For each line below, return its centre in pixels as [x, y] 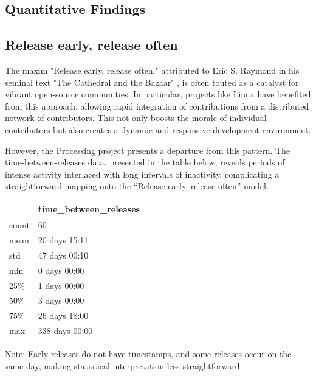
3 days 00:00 [61, 300]
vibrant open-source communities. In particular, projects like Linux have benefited [158, 94]
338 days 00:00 [65, 331]
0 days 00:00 [61, 270]
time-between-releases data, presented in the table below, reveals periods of [145, 162]
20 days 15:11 [63, 240]
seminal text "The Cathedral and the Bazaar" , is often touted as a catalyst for [152, 82]
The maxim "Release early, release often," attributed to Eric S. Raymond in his [152, 70]
